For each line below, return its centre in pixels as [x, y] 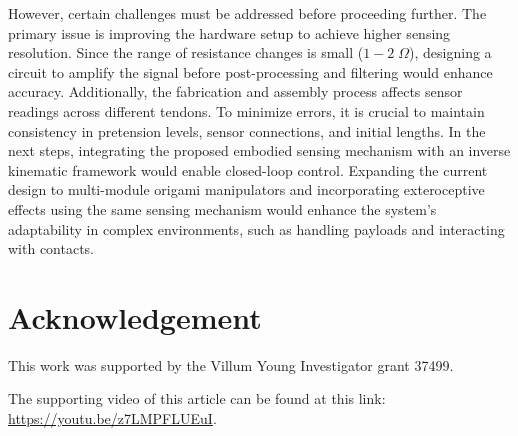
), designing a [450, 52]
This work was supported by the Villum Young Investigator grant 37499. [231, 364]
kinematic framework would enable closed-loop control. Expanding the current [248, 169]
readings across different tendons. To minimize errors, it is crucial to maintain [246, 110]
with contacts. [51, 248]
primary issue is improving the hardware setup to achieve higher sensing [229, 32]
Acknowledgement [135, 316]
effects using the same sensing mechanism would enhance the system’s [222, 208]
